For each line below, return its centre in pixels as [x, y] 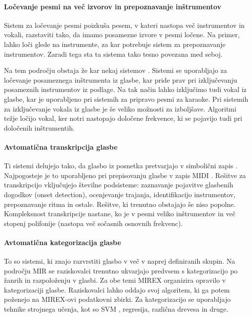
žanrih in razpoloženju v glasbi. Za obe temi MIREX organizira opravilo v [115, 280]
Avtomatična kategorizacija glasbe [63, 242]
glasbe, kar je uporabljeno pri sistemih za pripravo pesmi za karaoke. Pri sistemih [126, 99]
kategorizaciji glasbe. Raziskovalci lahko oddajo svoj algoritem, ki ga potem [117, 289]
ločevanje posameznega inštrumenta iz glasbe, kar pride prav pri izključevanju [121, 79]
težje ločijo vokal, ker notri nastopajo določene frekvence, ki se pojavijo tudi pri [123, 118]
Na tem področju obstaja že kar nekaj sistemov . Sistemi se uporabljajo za [115, 70]
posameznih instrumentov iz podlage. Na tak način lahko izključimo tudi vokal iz [125, 89]
